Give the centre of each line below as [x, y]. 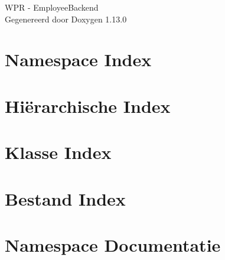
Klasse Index [58, 152]
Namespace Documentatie [113, 244]
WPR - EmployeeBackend [52, 7]
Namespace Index [78, 59]
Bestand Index [65, 198]
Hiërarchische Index [88, 105]
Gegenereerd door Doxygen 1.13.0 [66, 19]
